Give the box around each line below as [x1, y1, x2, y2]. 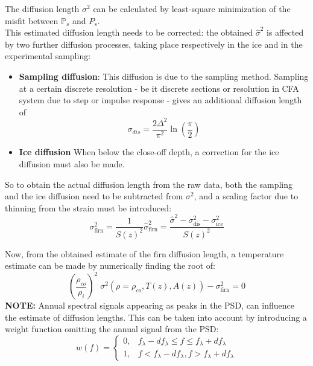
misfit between [5, 14, 58, 27]
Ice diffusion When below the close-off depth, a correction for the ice [19, 146, 279, 158]
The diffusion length [5, 2, 80, 14]
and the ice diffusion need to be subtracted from [5, 190, 183, 202]
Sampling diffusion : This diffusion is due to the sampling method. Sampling [19, 69, 309, 82]
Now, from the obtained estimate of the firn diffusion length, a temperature [5, 247, 284, 260]
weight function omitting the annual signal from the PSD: [5, 323, 219, 335]
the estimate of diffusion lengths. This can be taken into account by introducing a [5, 310, 307, 323]
